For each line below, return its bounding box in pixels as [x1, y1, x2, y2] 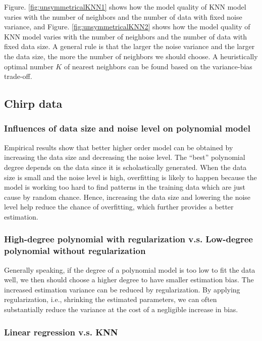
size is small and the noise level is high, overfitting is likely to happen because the [4, 172, 257, 182]
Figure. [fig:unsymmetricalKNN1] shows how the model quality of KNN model [4, 2, 246, 12]
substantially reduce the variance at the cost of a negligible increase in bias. [4, 304, 238, 315]
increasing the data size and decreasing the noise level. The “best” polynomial [4, 152, 245, 162]
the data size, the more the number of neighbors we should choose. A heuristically [4, 51, 258, 61]
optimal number [4, 61, 54, 71]
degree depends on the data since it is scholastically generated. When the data [4, 161, 247, 172]
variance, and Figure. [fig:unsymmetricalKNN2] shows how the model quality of [4, 21, 250, 32]
